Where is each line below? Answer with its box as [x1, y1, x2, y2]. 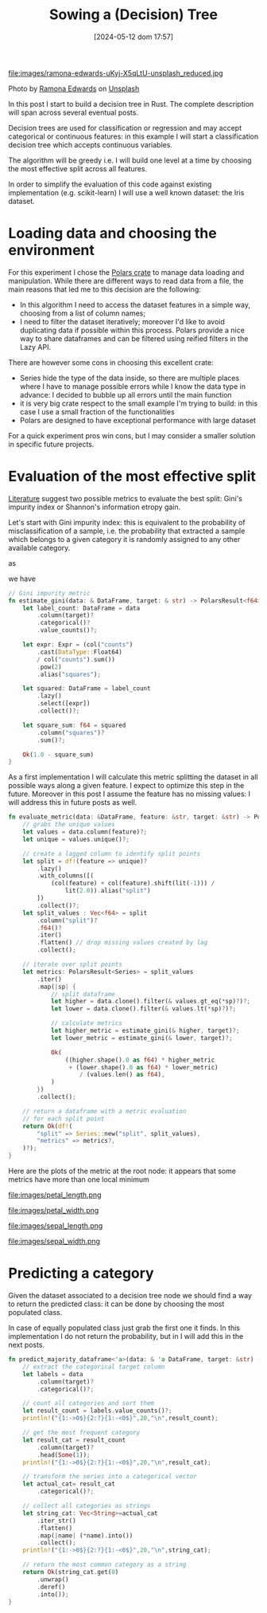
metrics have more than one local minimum [8, 1175, 149, 1184]
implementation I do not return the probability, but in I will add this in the [8, 1332, 244, 1340]
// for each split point [22, 1114, 105, 1123]
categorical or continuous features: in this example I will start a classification [8, 131, 259, 141]
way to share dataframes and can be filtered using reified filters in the [19, 333, 249, 343]
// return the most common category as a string [22, 1560, 187, 1569]
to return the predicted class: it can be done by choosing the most [8, 1299, 225, 1309]
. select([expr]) [37, 700, 91, 708]
